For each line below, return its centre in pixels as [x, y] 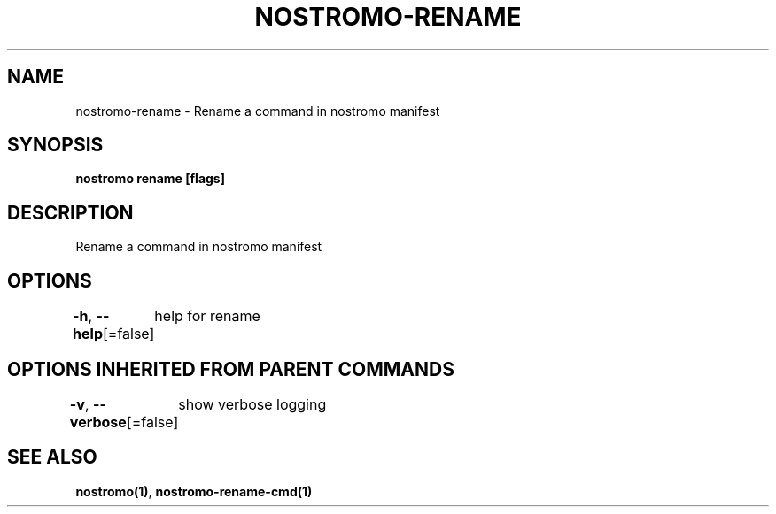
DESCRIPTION [70, 212]
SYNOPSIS [55, 145]
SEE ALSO [52, 457]
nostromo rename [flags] [150, 179]
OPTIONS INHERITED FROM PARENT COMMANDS [231, 369]
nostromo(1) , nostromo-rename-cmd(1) [194, 491]
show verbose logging [252, 404]
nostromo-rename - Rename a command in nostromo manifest [258, 111]
